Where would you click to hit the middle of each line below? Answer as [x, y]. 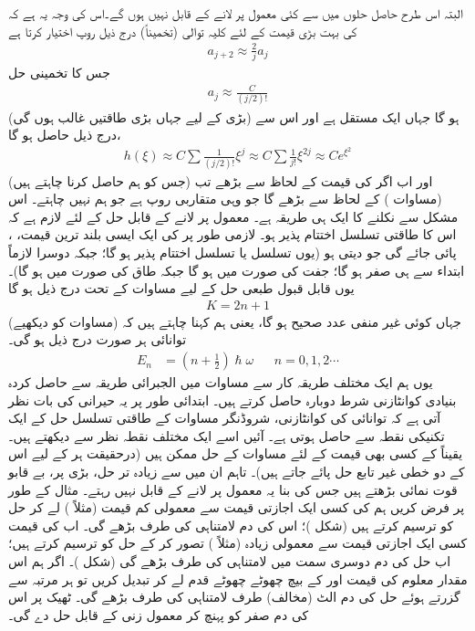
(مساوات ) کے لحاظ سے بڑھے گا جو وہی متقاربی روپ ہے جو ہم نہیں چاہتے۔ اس [225, 199]
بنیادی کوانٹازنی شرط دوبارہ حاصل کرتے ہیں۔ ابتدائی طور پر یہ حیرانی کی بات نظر [232, 400]
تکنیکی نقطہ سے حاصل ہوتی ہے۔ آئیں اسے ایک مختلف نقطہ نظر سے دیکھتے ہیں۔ [227, 435]
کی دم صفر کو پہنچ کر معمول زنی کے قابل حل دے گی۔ [159, 614]
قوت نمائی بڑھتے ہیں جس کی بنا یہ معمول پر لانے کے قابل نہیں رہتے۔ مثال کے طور [233, 489]
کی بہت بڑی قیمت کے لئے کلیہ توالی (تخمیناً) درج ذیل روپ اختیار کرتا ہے [183, 31]
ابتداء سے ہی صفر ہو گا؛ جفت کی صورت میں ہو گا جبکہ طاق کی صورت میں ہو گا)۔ [237, 270]
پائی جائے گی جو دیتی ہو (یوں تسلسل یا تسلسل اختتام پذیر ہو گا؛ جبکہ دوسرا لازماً [232, 252]
